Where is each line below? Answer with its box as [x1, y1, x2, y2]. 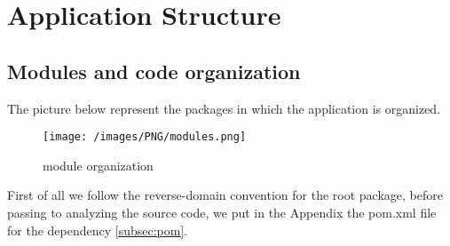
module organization [43, 155, 154, 174]
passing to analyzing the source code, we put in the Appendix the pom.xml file [7, 203, 437, 222]
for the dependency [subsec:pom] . [7, 220, 188, 239]
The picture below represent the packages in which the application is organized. [7, 99, 441, 117]
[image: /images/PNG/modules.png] [43, 131, 247, 144]
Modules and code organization [7, 57, 301, 84]
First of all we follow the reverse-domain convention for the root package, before [7, 186, 443, 204]
